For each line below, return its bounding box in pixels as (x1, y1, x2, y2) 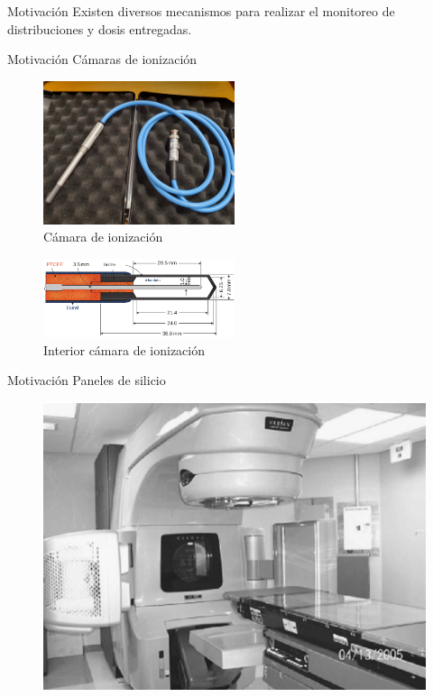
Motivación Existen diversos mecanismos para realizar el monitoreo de (7, 2, 395, 20)
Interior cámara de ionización (43, 340, 206, 359)
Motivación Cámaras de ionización (7, 50, 198, 69)
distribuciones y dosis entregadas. (7, 19, 192, 38)
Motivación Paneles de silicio (7, 371, 166, 390)
